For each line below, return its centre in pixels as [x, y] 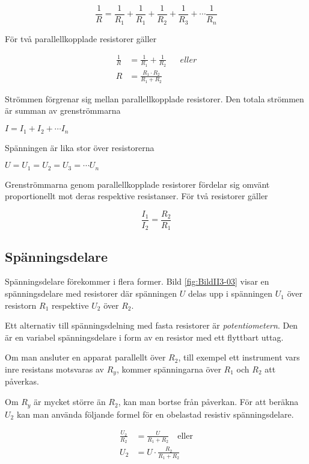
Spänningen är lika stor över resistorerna [80, 147]
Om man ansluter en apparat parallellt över [85, 357]
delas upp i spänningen [230, 293]
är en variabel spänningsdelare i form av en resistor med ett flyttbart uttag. [144, 337]
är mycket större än [70, 402]
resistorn [21, 305]
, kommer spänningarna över [169, 369]
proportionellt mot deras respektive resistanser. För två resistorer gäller [136, 196]
